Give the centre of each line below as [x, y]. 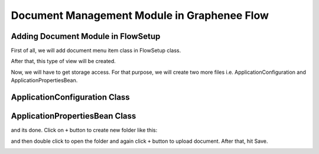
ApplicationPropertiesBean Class [74, 116]
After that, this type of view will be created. [64, 61]
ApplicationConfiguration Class [70, 97]
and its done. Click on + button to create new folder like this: [84, 130]
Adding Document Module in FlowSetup [86, 36]
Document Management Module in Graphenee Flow [140, 15]
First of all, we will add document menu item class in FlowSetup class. [96, 51]
